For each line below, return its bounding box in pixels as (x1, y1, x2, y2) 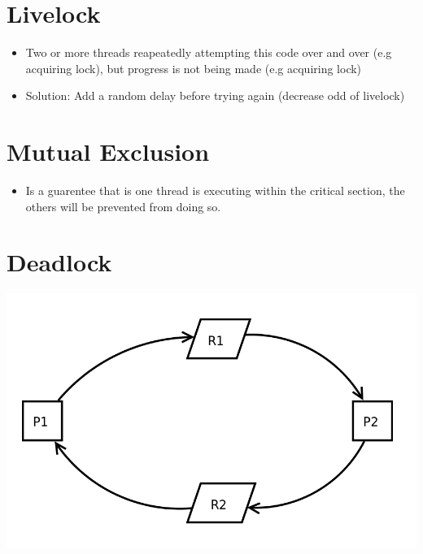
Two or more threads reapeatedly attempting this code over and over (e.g (25, 44, 392, 61)
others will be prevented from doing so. (25, 197, 221, 214)
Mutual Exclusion (7, 135, 210, 168)
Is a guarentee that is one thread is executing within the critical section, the (25, 182, 405, 199)
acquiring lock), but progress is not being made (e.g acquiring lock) (25, 59, 362, 76)
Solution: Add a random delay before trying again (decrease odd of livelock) (25, 87, 405, 104)
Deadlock (7, 245, 112, 279)
